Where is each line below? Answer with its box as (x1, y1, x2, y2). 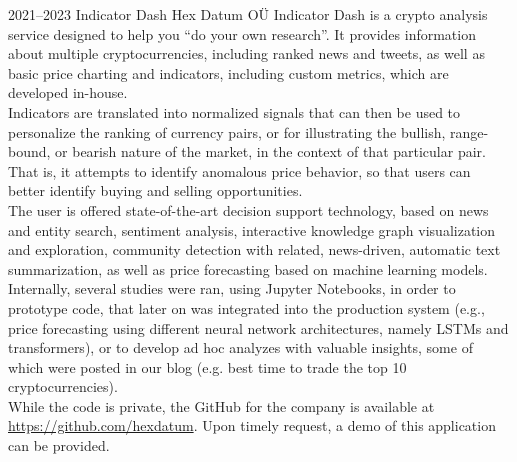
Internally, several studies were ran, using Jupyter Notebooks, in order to (8, 278, 456, 299)
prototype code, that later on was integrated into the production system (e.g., (8, 297, 485, 318)
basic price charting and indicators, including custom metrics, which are (8, 62, 449, 83)
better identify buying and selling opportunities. (8, 180, 303, 201)
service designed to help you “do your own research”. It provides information (8, 23, 476, 44)
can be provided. (8, 435, 110, 456)
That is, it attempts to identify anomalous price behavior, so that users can (8, 160, 471, 181)
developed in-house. (8, 82, 128, 103)
